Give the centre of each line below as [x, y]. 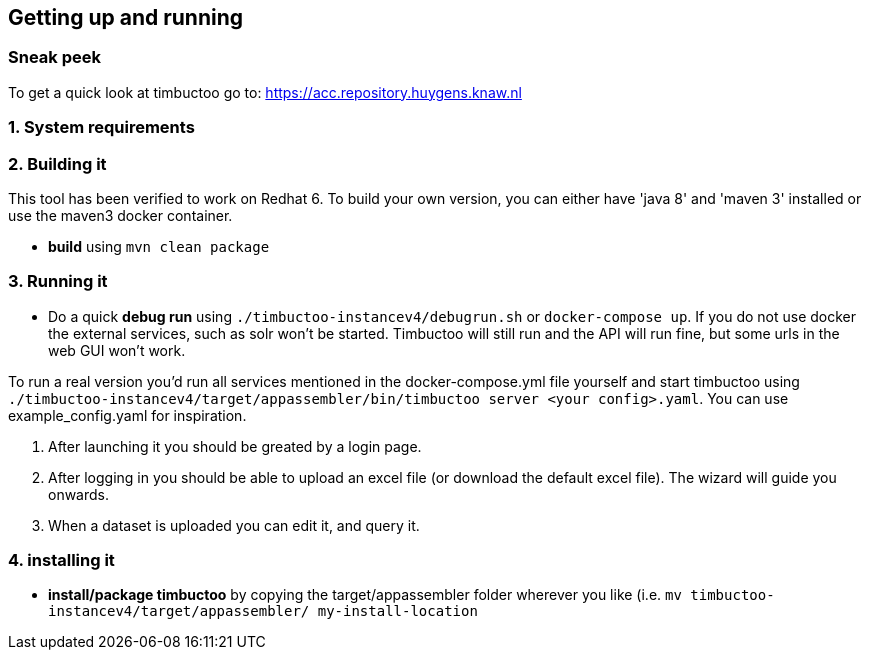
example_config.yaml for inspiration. [127, 415]
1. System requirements [101, 127]
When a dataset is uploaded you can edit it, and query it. [234, 525]
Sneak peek [54, 57]
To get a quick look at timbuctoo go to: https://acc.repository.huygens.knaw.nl [265, 92]
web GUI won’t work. [117, 350]
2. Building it [57, 163]
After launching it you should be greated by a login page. [235, 446]
